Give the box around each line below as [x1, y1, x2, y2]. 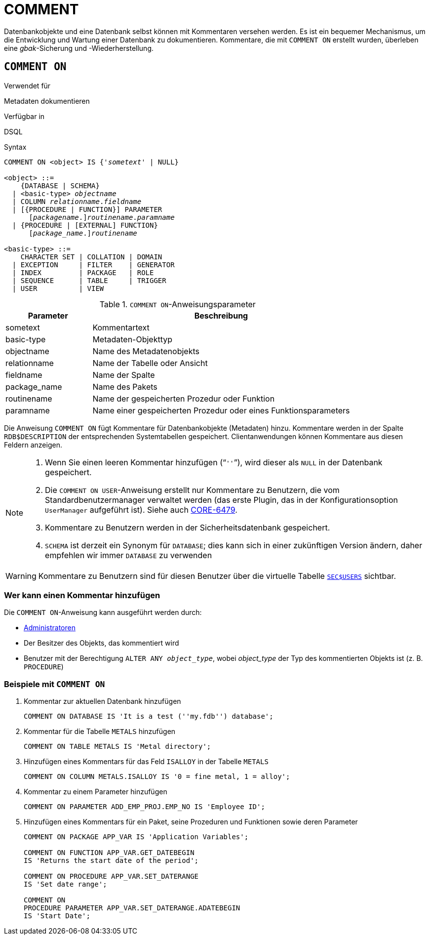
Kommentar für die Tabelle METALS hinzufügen [24, 727, 176, 736]
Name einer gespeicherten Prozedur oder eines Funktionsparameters [92, 405, 350, 415]
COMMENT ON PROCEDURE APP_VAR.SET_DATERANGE [24, 872, 199, 881]
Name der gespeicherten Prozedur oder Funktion [92, 393, 275, 404]
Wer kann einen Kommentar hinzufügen [4, 590, 160, 600]
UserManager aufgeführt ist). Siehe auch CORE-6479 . [45, 504, 237, 515]
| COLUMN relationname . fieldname [12, 197, 142, 205]
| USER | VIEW [12, 284, 104, 292]
